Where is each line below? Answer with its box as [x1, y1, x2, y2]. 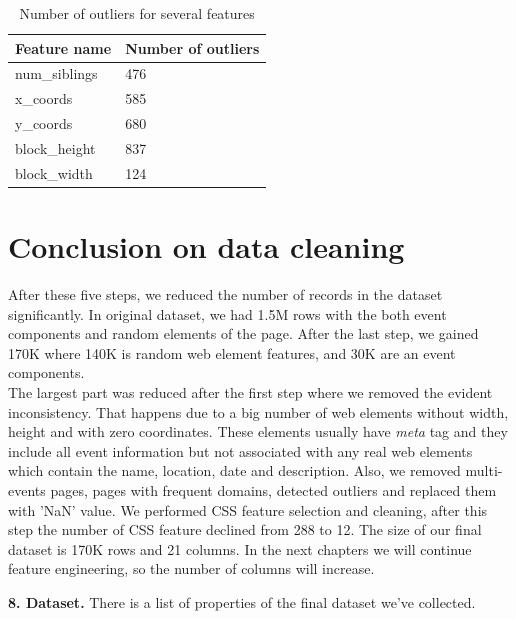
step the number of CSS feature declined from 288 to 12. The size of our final [8, 519, 482, 540]
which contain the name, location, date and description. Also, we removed [8, 460, 461, 481]
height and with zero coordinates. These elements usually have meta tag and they [8, 421, 508, 442]
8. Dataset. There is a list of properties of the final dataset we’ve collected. [8, 591, 476, 612]
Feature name [15, 37, 112, 58]
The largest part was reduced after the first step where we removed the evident [8, 382, 493, 402]
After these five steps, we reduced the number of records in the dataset [8, 284, 443, 305]
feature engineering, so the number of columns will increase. [8, 558, 375, 579]
